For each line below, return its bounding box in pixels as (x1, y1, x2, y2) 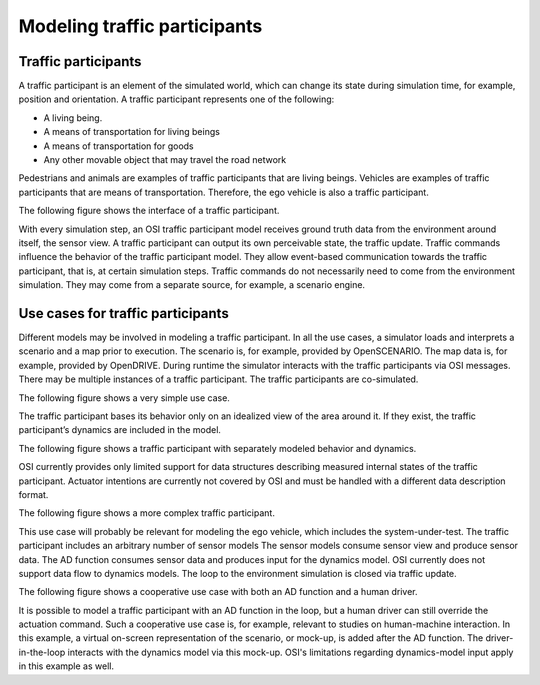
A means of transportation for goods (43, 140, 194, 152)
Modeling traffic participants (18, 15, 263, 37)
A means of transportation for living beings (43, 126, 220, 138)
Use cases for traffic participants (18, 305, 229, 322)
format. (18, 488, 49, 500)
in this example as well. (18, 660, 115, 672)
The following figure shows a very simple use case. (18, 391, 230, 404)
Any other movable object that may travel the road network (43, 154, 287, 166)
